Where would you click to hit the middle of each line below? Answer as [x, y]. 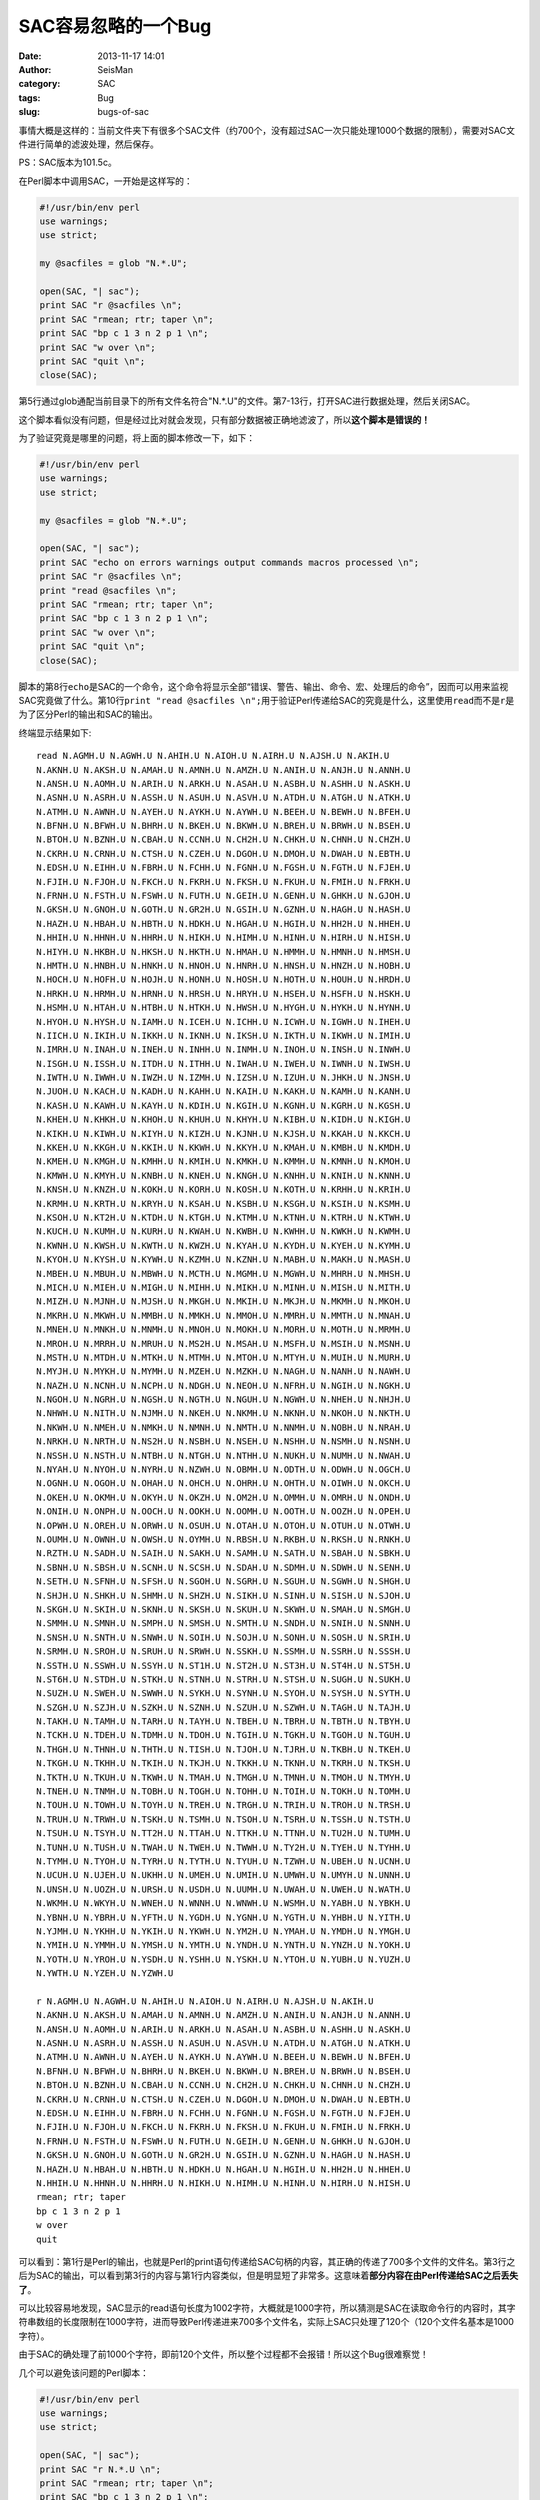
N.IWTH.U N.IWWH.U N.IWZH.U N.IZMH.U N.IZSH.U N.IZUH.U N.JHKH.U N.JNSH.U [223, 1078]
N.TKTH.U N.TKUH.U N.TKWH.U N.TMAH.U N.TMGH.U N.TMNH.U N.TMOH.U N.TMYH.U [223, 1777]
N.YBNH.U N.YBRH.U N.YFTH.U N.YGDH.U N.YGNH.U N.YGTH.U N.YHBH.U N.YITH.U [223, 1917]
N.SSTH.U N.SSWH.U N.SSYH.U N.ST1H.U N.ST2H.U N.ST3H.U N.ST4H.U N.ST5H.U [223, 1665]
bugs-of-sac [123, 112]
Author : [35, 69]
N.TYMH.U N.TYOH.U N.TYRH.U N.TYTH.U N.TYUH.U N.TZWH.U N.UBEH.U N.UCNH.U [223, 1861]
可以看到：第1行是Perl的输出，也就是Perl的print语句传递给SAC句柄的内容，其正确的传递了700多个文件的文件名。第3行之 [267, 2261]
